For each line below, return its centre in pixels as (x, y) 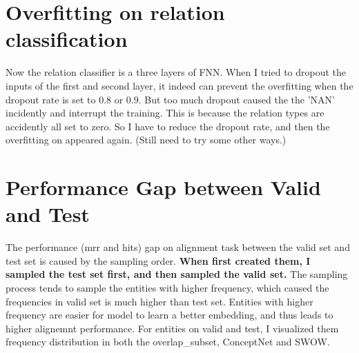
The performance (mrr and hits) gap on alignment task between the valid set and (178, 247)
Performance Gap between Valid (163, 187)
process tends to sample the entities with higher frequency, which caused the (167, 287)
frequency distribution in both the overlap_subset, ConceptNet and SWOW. (168, 342)
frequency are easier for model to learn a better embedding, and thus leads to (169, 315)
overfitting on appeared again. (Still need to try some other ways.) (146, 140)
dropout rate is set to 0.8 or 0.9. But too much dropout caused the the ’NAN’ (170, 99)
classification (67, 39)
